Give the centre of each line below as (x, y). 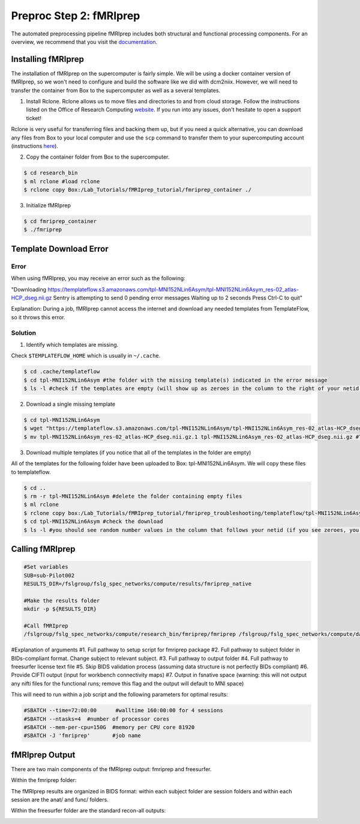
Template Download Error (60, 249)
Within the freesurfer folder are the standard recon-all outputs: (88, 811)
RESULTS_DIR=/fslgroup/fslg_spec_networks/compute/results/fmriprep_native (138, 584)
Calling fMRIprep (43, 549)
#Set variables (46, 567)
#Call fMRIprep (46, 626)
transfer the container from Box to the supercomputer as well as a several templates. (116, 90)
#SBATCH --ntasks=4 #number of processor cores (97, 719)
